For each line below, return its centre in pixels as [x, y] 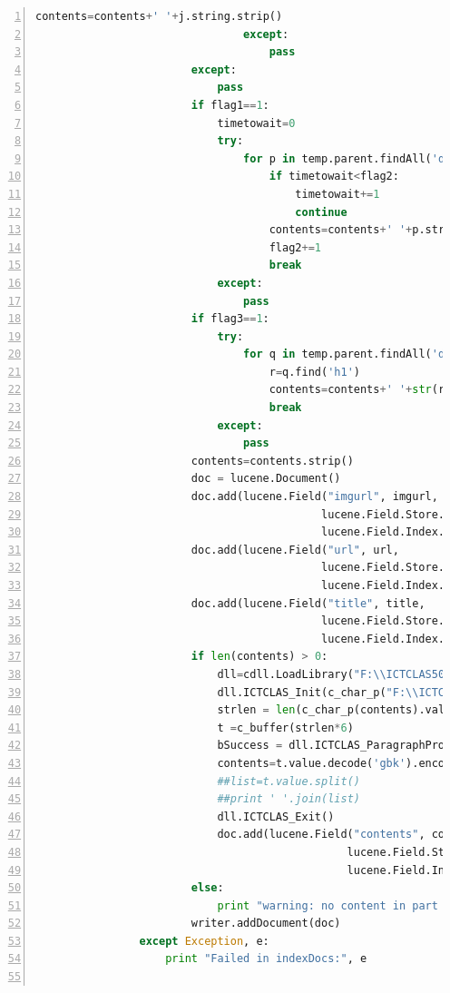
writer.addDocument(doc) [266, 924]
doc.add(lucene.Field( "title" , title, [308, 603]
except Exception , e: [204, 941]
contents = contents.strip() [272, 461]
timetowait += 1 [337, 194]
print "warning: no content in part [328, 905]
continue [321, 212]
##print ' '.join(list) [289, 799]
